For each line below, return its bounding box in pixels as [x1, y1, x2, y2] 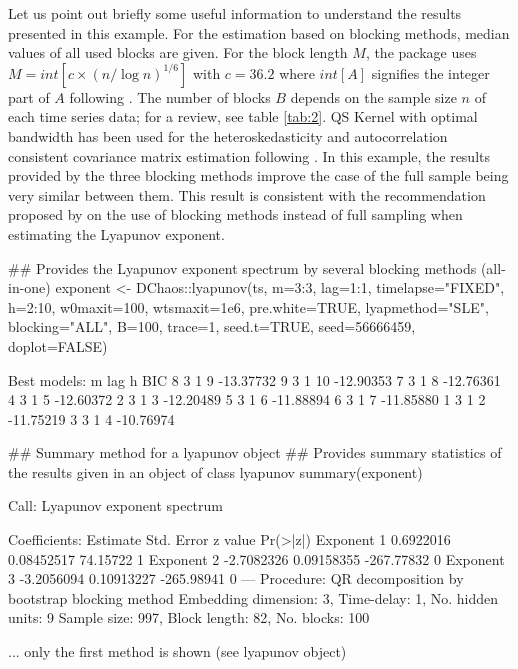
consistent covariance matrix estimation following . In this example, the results [8, 145, 491, 166]
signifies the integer [371, 62, 490, 83]
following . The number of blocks [69, 86, 271, 107]
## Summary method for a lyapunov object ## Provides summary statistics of [8, 442, 502, 463]
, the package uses [365, 42, 477, 63]
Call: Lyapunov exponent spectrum [8, 495, 223, 516]
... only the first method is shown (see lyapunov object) [8, 641, 347, 662]
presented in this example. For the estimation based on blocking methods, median [8, 22, 510, 43]
